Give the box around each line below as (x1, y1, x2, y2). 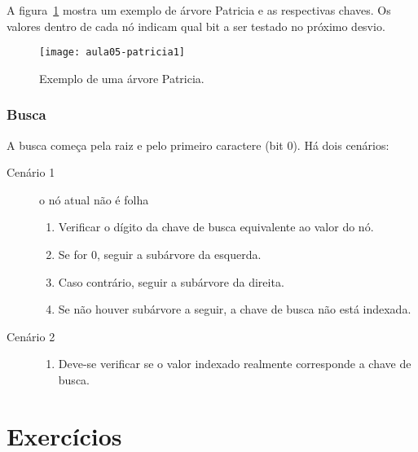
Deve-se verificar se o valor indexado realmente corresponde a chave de (58, 355, 411, 372)
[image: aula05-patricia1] (39, 46, 185, 59)
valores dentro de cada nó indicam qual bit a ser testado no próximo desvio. (7, 17, 385, 34)
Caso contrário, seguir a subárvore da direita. (58, 273, 284, 290)
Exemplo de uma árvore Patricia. (39, 69, 205, 86)
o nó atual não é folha (39, 191, 149, 208)
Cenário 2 (7, 327, 55, 344)
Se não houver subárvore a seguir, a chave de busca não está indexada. (58, 301, 411, 318)
